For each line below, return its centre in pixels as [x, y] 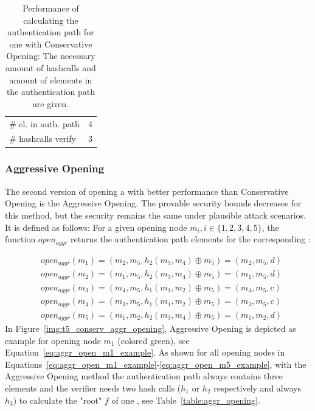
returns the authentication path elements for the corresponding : [191, 239]
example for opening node [53, 340]
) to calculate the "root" [57, 400]
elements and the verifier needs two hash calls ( [93, 388]
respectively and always [257, 388]
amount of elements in [51, 79]
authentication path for [51, 32]
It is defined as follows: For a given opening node [96, 227]
